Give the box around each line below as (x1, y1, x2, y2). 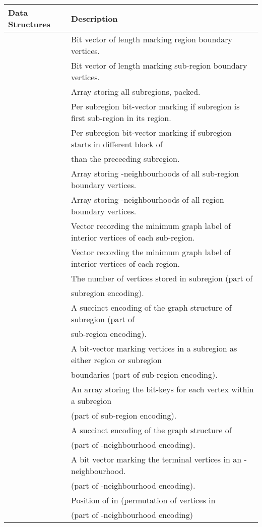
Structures (8, 18, 51, 30)
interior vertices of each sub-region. (71, 231, 195, 243)
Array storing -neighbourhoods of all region (71, 194, 224, 205)
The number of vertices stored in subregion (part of (71, 272, 253, 284)
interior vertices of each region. (71, 258, 180, 269)
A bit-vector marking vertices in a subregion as (71, 342, 237, 354)
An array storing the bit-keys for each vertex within (71, 383, 254, 395)
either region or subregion (71, 354, 162, 366)
